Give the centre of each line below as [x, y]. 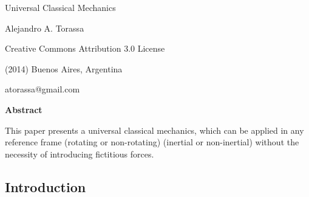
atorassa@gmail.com [42, 89]
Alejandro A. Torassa [45, 28]
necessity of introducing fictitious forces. [80, 154]
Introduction [46, 186]
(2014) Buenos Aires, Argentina [64, 68]
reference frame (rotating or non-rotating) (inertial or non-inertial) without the [152, 142]
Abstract [24, 109]
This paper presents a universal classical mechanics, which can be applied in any [154, 130]
